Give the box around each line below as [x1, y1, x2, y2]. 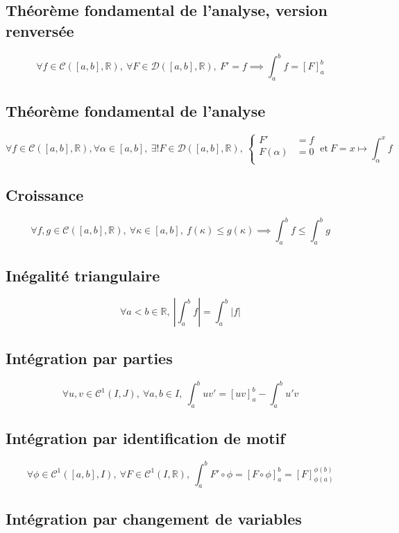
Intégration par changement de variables [6, 507, 302, 529]
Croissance [6, 184, 84, 206]
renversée [6, 19, 74, 41]
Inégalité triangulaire [6, 264, 160, 286]
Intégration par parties [6, 347, 173, 368]
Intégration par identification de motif [6, 427, 285, 449]
